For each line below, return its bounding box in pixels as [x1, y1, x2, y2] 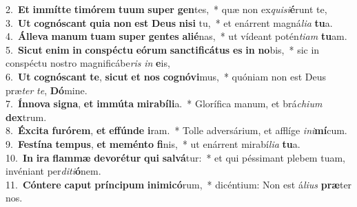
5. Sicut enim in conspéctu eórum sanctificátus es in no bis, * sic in [6, 42, 320, 56]
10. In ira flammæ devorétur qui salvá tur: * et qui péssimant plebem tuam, [6, 150, 345, 164]
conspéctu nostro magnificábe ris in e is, [6, 56, 170, 70]
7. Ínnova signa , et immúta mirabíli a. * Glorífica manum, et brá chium [6, 96, 323, 111]
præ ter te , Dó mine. [6, 83, 88, 97]
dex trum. [6, 109, 47, 124]
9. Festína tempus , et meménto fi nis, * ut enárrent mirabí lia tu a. [6, 136, 300, 151]
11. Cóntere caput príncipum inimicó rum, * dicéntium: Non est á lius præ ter [6, 177, 352, 191]
